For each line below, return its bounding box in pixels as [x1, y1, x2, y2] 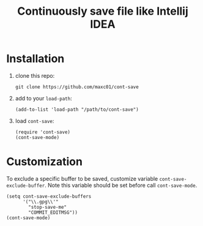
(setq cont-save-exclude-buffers [6, 193, 92, 200]
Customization [6, 155, 83, 169]
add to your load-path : [15, 94, 72, 102]
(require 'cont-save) [15, 129, 70, 135]
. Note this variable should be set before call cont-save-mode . [45, 181, 197, 189]
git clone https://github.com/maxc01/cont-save [15, 84, 139, 90]
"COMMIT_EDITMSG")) [28, 209, 78, 216]
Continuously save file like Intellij [17, 4, 188, 18]
